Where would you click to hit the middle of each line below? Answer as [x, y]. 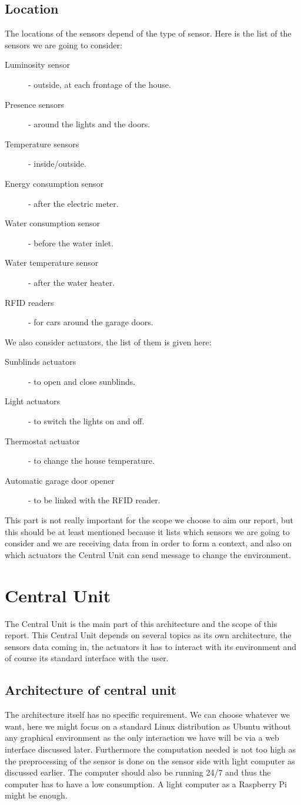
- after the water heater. [72, 282]
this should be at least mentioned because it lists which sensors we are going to [147, 531]
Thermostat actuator [42, 441]
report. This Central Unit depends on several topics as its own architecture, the [148, 635]
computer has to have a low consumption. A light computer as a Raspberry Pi [146, 783]
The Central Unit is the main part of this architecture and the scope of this [141, 623]
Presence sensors [34, 104]
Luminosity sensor [37, 65]
